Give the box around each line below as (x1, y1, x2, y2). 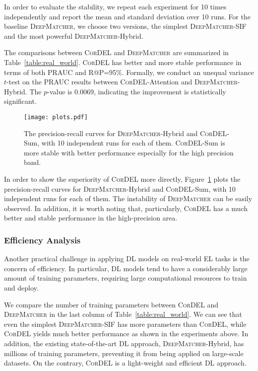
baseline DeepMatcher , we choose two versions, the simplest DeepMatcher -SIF (4, 21, 247, 31)
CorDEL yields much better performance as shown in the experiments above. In (4, 328, 249, 339)
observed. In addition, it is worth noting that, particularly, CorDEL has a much (4, 203, 248, 213)
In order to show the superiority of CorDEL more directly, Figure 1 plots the (4, 173, 241, 184)
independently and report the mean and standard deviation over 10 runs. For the (4, 11, 251, 21)
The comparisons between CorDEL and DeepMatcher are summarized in (4, 47, 229, 58)
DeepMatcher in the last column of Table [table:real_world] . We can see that (4, 309, 242, 319)
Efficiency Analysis (4, 233, 81, 246)
